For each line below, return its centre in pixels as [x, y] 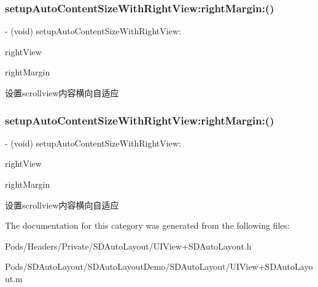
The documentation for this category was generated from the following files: [147, 225]
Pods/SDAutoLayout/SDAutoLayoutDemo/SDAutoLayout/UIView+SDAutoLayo [159, 266]
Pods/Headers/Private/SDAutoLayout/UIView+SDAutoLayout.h [128, 246]
